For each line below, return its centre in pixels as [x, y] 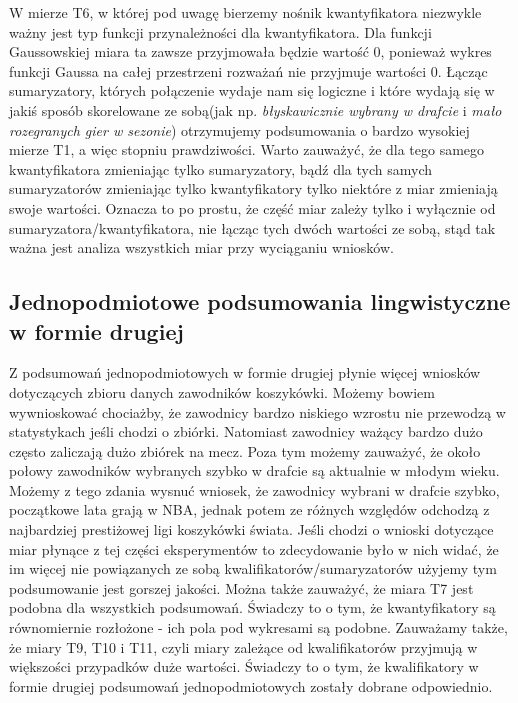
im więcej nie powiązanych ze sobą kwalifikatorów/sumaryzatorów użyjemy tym [253, 568]
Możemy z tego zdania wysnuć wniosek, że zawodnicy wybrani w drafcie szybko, [254, 489]
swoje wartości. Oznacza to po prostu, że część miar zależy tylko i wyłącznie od [252, 207]
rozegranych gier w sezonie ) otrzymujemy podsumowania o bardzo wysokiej [239, 129]
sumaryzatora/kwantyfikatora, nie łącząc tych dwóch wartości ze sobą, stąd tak [252, 227]
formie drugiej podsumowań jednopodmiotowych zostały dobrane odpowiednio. [251, 685]
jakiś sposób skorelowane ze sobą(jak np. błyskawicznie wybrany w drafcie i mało [255, 109]
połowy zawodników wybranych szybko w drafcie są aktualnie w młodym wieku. [254, 470]
